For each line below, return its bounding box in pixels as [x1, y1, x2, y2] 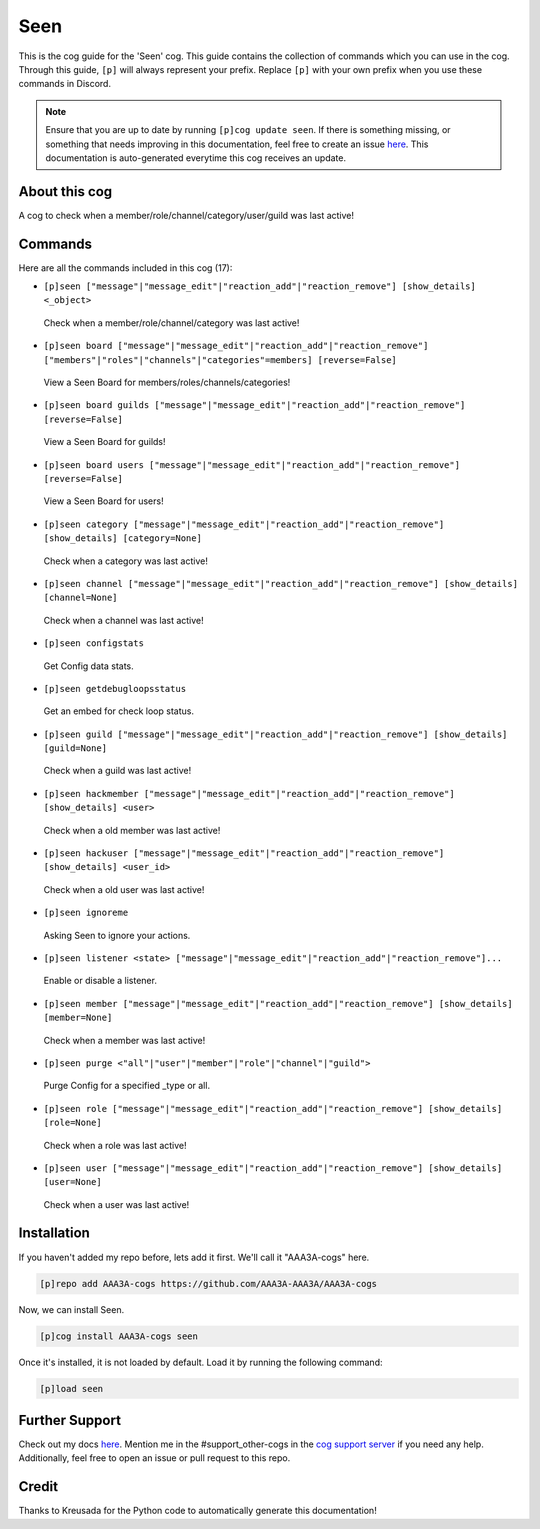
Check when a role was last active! [43, 1139, 187, 1151]
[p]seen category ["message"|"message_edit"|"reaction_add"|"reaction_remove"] [43, 518, 445, 530]
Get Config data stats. [43, 660, 134, 672]
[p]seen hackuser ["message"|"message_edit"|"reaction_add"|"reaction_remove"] [43, 848, 445, 859]
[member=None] [43, 1012, 113, 1024]
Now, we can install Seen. [18, 1303, 125, 1315]
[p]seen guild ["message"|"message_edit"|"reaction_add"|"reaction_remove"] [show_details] [43, 728, 508, 740]
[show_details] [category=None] [43, 533, 202, 544]
